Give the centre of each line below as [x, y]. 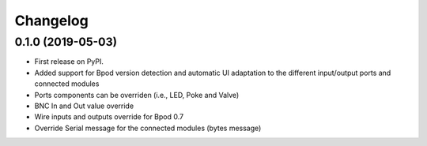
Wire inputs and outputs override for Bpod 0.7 [109, 117]
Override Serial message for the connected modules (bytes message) [148, 128]
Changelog [51, 21]
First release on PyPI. [69, 62]
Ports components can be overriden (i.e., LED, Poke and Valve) [137, 95]
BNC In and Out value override [84, 106]
